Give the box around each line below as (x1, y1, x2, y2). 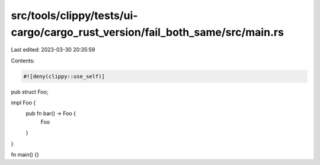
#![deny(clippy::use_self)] (23, 73, 105, 80)
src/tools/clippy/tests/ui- (11, 9, 138, 22)
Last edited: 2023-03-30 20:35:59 (11, 46, 95, 53)
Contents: (11, 57, 35, 64)
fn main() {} (11, 151, 40, 158)
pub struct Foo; (11, 88, 49, 95)
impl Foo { (11, 99, 36, 106)
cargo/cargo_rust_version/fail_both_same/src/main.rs (11, 26, 284, 39)
